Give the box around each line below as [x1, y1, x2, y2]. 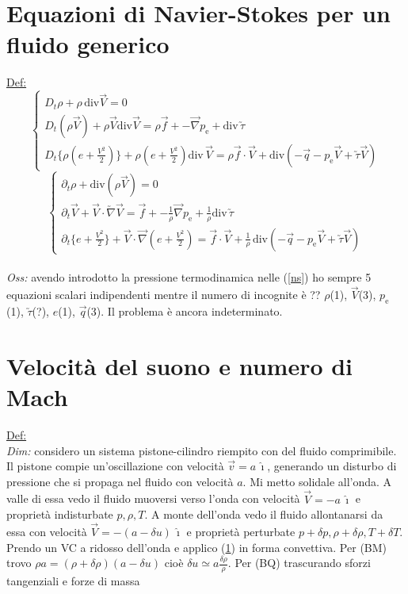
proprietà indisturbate [6, 506, 113, 523]
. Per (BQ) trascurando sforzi [227, 554, 371, 571]
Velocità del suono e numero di [6, 349, 353, 381]
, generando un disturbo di [267, 458, 397, 474]
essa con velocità [6, 523, 87, 539]
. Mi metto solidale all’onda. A [242, 473, 392, 489]
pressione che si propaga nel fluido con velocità [6, 473, 234, 489]
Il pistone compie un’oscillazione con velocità [6, 458, 224, 474]
